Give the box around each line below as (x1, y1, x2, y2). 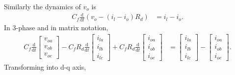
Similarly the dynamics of (4, 1, 81, 11)
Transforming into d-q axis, (4, 62, 86, 72)
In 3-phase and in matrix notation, (4, 22, 108, 32)
